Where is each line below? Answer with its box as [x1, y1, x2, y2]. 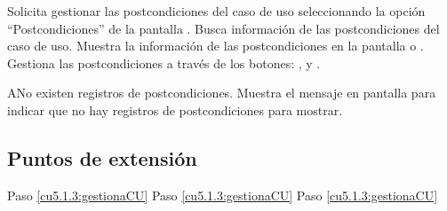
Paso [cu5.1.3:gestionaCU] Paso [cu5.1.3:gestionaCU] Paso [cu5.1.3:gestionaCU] [7, 185, 438, 204]
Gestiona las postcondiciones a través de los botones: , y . [7, 53, 321, 72]
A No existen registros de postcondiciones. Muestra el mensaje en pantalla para [7, 83, 436, 102]
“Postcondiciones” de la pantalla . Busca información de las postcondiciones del [7, 19, 440, 37]
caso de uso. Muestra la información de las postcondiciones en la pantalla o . [7, 36, 424, 55]
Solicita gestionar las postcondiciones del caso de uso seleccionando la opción [7, 2, 426, 20]
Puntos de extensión [7, 144, 197, 171]
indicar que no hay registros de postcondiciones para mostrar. [7, 100, 343, 119]
